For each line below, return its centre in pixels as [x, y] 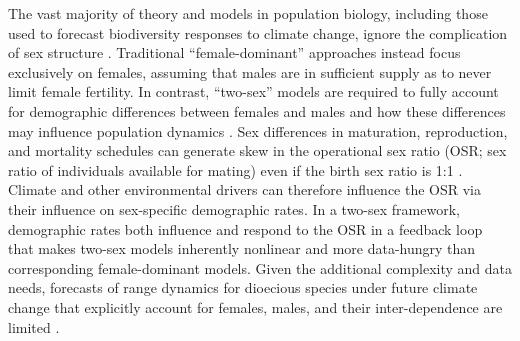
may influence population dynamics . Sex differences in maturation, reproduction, [258, 130]
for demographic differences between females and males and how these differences [257, 110]
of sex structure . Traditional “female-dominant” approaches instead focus [234, 52]
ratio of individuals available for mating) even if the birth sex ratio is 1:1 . [235, 169]
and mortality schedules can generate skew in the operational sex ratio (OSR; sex [257, 150]
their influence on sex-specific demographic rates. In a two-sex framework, [234, 208]
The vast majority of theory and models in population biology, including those [248, 13]
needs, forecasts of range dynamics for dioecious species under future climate [243, 287]
